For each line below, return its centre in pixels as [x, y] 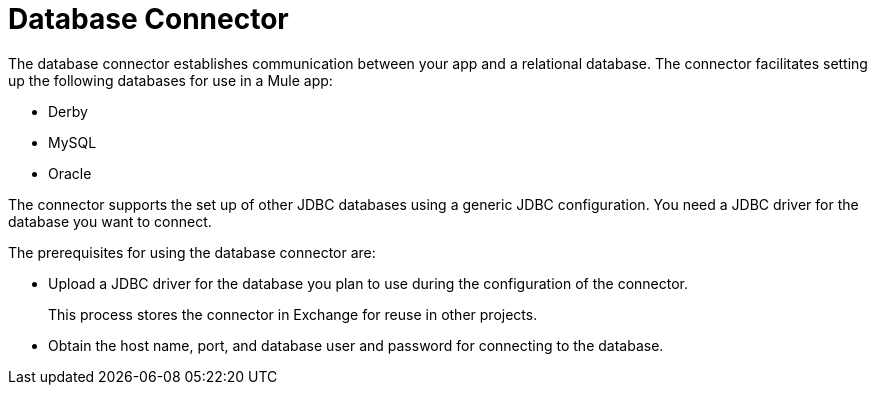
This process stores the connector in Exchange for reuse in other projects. [293, 314]
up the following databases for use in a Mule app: [170, 80]
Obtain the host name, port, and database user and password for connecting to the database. [356, 345]
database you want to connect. [110, 221]
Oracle [70, 173]
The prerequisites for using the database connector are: [192, 252]
